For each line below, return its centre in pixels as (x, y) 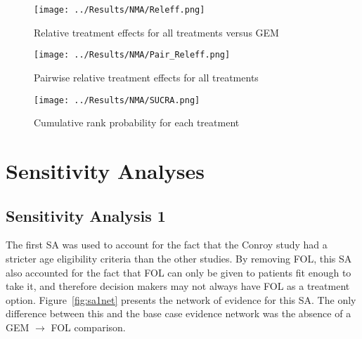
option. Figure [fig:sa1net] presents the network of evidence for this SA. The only (181, 299)
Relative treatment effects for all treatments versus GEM (156, 32)
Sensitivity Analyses (105, 170)
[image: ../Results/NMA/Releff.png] (119, 10)
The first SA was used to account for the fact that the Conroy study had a (167, 245)
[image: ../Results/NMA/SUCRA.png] (117, 100)
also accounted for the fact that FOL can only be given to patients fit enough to (179, 272)
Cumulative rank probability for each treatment (137, 122)
